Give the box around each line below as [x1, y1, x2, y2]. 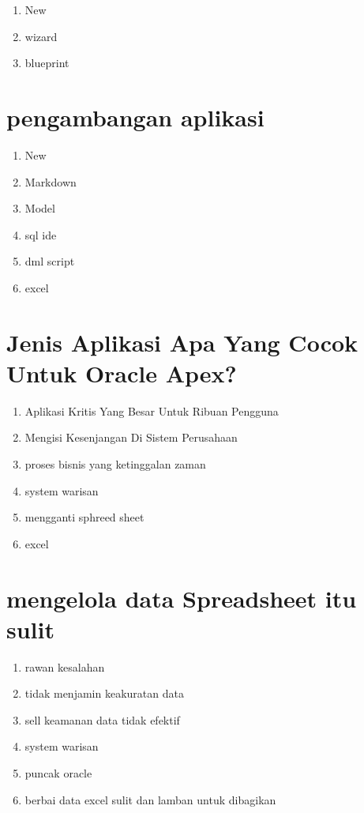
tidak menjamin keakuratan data [24, 685, 184, 702]
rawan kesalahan [24, 658, 105, 675]
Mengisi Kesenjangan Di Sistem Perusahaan [24, 429, 238, 446]
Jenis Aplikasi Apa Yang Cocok [6, 326, 358, 358]
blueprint [24, 55, 69, 71]
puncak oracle [24, 765, 92, 781]
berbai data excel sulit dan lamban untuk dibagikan [24, 791, 276, 807]
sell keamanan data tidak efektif [24, 711, 180, 728]
